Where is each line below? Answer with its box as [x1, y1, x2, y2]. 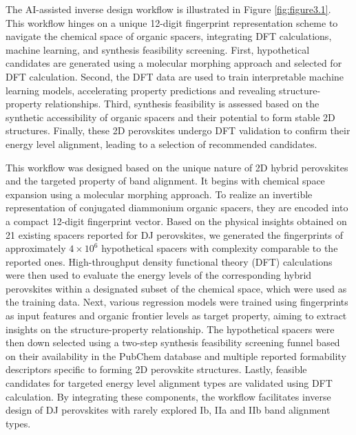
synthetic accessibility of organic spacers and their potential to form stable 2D [6, 109, 335, 124]
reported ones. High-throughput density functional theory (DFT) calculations [6, 254, 333, 268]
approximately [6, 241, 66, 255]
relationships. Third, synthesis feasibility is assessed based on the [45, 96, 320, 111]
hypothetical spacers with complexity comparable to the [101, 241, 338, 255]
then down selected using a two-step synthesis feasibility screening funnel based [6, 335, 340, 350]
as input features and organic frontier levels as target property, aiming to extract [6, 308, 347, 323]
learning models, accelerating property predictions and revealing [6, 83, 276, 97]
